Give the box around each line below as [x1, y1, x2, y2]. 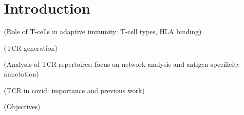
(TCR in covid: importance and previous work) [4, 85, 145, 95]
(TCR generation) [4, 42, 57, 53]
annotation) [4, 68, 39, 78]
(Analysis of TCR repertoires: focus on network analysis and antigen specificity [4, 59, 240, 69]
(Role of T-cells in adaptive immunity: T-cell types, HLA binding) [4, 26, 202, 37]
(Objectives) [4, 101, 40, 112]
